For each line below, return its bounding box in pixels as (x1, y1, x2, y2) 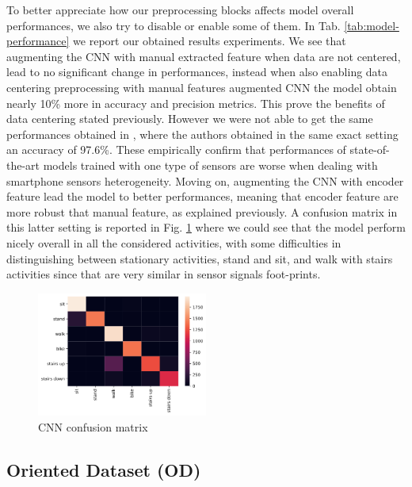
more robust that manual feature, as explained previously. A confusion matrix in (6, 203, 398, 220)
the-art (6, 156, 40, 173)
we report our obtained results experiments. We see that (73, 33, 346, 49)
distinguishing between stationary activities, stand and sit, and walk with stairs (6, 250, 393, 267)
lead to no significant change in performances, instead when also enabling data (6, 63, 388, 80)
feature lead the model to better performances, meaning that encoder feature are (6, 188, 399, 205)
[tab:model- (344, 17, 399, 33)
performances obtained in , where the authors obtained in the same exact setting (6, 125, 399, 142)
